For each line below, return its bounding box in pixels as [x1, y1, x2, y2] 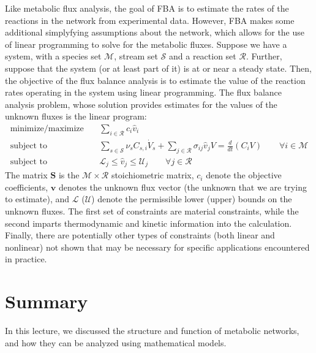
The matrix [5, 169, 48, 181]
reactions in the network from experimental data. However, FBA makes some [5, 13, 295, 26]
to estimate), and [5, 192, 70, 205]
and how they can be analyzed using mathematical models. [5, 336, 227, 349]
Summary [5, 289, 88, 314]
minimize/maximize [10, 124, 84, 133]
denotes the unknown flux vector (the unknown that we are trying [58, 180, 307, 193]
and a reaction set [169, 50, 236, 63]
